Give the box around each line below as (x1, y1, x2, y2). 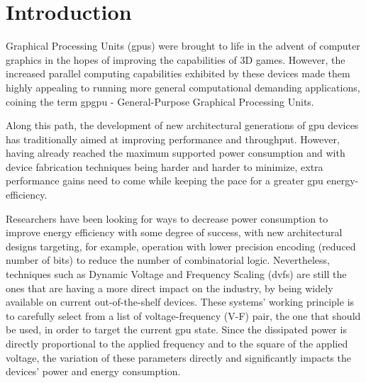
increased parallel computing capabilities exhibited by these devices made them (6, 66, 350, 81)
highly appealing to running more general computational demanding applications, (6, 79, 360, 94)
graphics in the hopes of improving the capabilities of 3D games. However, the (6, 52, 345, 67)
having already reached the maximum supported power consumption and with (6, 145, 345, 160)
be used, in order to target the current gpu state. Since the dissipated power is (6, 322, 347, 337)
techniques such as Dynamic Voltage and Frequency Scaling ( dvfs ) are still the (6, 267, 347, 282)
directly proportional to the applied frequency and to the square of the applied (6, 336, 348, 350)
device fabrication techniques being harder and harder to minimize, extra (6, 159, 323, 174)
